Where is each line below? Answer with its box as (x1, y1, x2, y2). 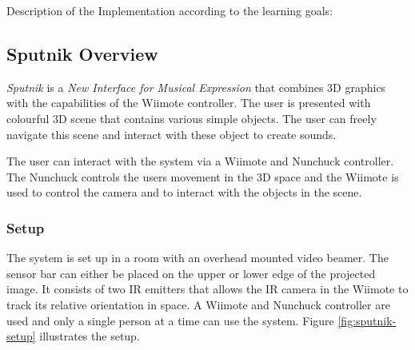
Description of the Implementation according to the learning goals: (6, 2, 333, 18)
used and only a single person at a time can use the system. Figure (6, 312, 334, 328)
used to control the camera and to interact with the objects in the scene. (6, 184, 362, 201)
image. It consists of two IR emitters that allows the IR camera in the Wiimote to (6, 280, 409, 297)
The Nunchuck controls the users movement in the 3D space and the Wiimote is (6, 168, 399, 185)
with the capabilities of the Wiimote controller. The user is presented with (6, 94, 371, 111)
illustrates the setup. (39, 328, 140, 344)
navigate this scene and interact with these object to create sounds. (6, 125, 337, 142)
